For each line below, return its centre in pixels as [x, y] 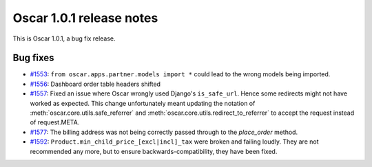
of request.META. [55, 122]
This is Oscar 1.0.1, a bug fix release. [64, 38]
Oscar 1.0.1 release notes [85, 18]
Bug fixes [33, 58]
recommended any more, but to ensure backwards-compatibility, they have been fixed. [154, 151]
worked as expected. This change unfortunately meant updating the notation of [143, 103]
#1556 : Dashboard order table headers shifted [95, 84]
